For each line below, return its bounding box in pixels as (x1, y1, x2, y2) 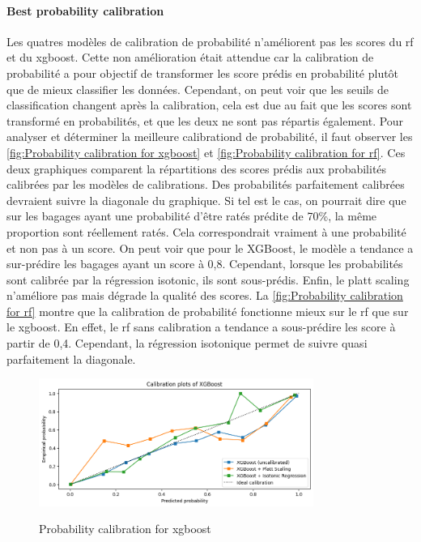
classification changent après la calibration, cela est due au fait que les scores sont (6, 96, 412, 113)
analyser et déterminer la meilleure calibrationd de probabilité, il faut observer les (6, 128, 413, 145)
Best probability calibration (6, 2, 164, 19)
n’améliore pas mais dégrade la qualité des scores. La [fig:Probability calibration (6, 287, 403, 304)
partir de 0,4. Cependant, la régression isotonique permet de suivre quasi (6, 335, 368, 352)
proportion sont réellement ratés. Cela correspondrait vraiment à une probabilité (6, 223, 406, 240)
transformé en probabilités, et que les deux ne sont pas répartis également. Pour (6, 112, 404, 129)
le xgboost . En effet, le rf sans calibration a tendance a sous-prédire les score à (6, 318, 396, 335)
